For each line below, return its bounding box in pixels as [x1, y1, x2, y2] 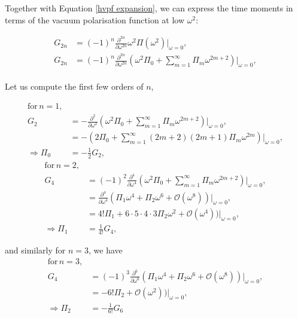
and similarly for [5, 244, 66, 256]
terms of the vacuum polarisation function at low [5, 13, 185, 26]
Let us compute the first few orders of [5, 80, 144, 93]
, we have [89, 244, 123, 256]
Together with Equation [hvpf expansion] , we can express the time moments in [5, 2, 293, 14]
